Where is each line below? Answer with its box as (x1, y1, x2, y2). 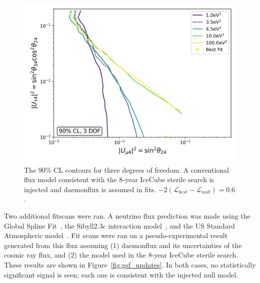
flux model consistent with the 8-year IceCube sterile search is (24, 174, 214, 185)
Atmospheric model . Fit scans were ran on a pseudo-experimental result (4, 230, 228, 241)
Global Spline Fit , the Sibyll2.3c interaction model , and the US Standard (4, 220, 235, 231)
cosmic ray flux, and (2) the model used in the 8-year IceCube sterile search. (4, 250, 238, 260)
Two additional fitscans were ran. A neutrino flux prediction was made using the (4, 210, 250, 221)
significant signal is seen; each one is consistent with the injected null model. (4, 269, 238, 280)
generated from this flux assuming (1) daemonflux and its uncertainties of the (4, 240, 242, 250)
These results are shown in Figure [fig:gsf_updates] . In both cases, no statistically (4, 259, 256, 270)
